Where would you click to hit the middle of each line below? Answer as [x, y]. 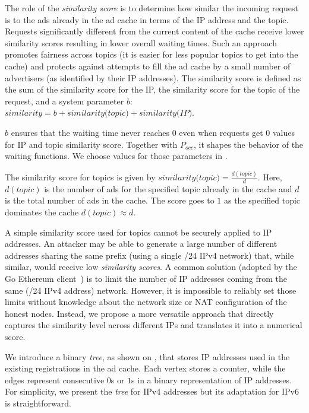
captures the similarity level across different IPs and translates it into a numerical [154, 325]
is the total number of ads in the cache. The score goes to [110, 200]
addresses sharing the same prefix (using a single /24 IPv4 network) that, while [149, 255]
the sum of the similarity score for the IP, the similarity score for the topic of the [152, 89]
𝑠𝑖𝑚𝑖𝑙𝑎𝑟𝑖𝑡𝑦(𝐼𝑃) [165, 114]
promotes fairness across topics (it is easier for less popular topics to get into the [152, 54]
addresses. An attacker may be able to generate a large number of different [141, 244]
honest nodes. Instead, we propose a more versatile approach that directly [139, 313]
